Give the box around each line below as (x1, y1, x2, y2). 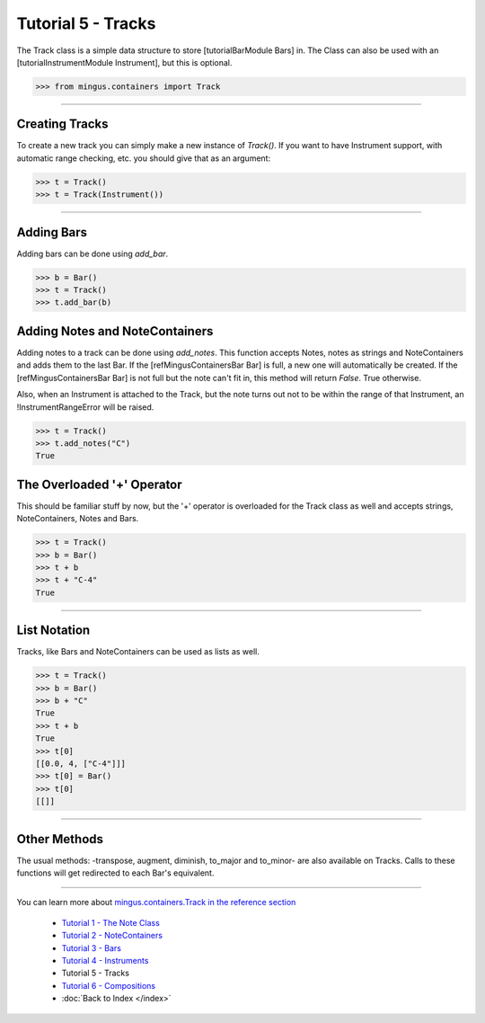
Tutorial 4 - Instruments (61, 955, 149, 965)
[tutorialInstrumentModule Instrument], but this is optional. (16, 57, 233, 67)
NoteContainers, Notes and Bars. (16, 513, 139, 524)
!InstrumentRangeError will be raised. (16, 401, 154, 413)
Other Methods (16, 832, 103, 847)
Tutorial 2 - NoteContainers (61, 930, 163, 941)
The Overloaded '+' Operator (16, 476, 183, 492)
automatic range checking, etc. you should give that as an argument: (16, 153, 271, 164)
